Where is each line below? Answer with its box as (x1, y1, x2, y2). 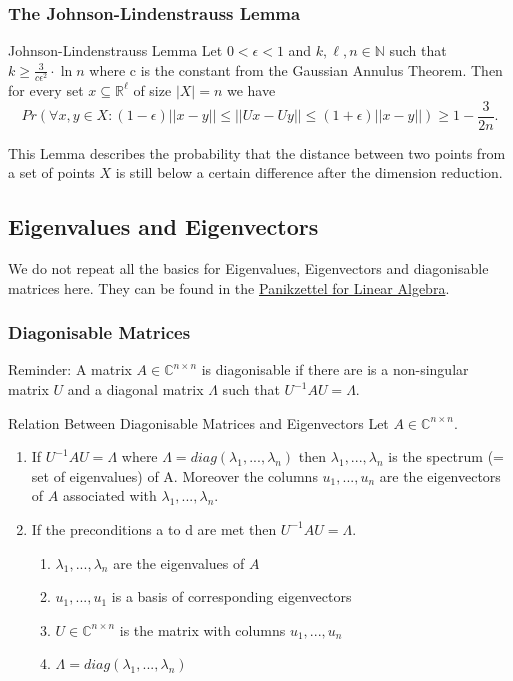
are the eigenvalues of (113, 552, 245, 573)
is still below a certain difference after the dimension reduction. (115, 162, 503, 183)
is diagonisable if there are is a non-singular (201, 359, 469, 380)
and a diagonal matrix (67, 379, 204, 399)
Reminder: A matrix (8, 359, 132, 380)
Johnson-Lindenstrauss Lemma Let (8, 40, 223, 61)
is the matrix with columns (119, 619, 286, 640)
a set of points (8, 162, 95, 183)
